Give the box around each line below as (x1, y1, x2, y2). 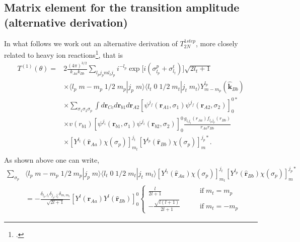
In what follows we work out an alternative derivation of (4, 38, 178, 48)
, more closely (195, 38, 238, 48)
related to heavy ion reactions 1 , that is (4, 48, 123, 60)
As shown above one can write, (4, 154, 100, 165)
